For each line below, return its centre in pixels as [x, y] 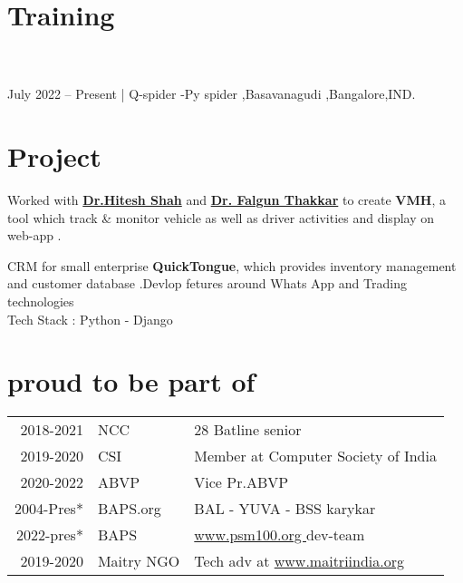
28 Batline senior [248, 430]
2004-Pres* [49, 509]
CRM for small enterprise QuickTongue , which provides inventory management [232, 265]
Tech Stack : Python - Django [90, 319]
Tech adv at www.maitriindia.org [299, 561]
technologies [41, 301]
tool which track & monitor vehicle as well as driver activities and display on [221, 217]
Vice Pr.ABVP [241, 482]
